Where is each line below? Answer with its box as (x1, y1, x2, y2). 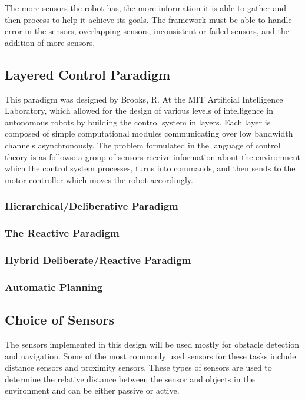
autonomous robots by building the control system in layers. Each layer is (5, 115, 271, 128)
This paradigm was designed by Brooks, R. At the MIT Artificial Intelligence (5, 92, 283, 105)
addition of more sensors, (5, 36, 95, 48)
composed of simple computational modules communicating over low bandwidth (5, 127, 293, 140)
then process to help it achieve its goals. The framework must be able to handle (5, 13, 292, 25)
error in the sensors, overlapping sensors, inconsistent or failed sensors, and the (5, 25, 289, 37)
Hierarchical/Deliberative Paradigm (5, 199, 178, 213)
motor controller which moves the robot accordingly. (5, 173, 193, 186)
